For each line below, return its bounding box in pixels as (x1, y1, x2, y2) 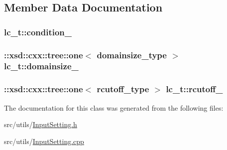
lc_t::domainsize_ (4, 60, 79, 72)
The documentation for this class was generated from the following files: (4, 102, 224, 113)
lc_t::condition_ (4, 25, 72, 38)
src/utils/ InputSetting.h (4, 119, 77, 130)
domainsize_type (97, 48, 167, 61)
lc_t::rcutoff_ (166, 83, 223, 95)
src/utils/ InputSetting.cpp (4, 136, 84, 146)
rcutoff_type (97, 83, 149, 95)
